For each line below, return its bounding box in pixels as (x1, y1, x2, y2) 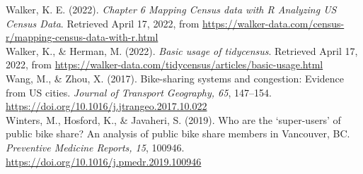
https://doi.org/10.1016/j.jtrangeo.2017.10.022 (6, 99, 207, 113)
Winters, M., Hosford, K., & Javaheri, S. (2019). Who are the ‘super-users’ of (6, 112, 341, 127)
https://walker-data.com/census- (202, 15, 345, 30)
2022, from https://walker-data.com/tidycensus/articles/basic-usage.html (6, 57, 323, 72)
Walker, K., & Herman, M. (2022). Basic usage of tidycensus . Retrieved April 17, (6, 43, 358, 58)
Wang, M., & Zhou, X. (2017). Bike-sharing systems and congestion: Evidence (6, 70, 344, 85)
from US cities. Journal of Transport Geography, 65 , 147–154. (6, 85, 272, 99)
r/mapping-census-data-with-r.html (6, 30, 159, 44)
